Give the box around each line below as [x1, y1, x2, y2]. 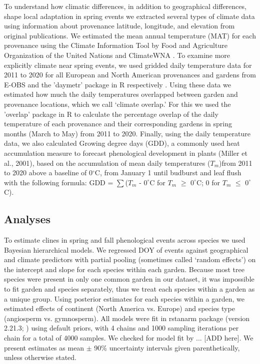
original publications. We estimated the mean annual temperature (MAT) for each [4, 30, 256, 40]
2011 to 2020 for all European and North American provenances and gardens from [4, 69, 256, 80]
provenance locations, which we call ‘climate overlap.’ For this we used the [4, 98, 231, 109]
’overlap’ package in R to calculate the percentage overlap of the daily [4, 108, 218, 119]
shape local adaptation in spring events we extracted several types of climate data [4, 10, 255, 21]
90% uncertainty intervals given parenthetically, [94, 342, 240, 353]
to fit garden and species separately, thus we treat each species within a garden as [4, 284, 255, 294]
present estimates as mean [4, 342, 84, 353]
